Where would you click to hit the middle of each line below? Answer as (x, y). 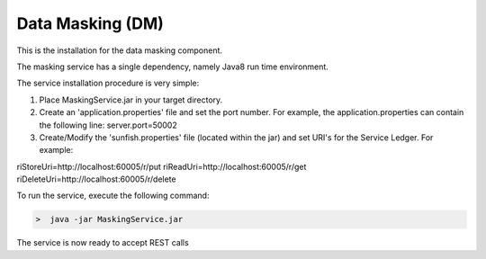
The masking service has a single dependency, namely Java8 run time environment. (172, 67)
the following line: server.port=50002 (108, 125)
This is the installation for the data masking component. (120, 50)
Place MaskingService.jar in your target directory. (131, 100)
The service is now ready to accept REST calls (103, 243)
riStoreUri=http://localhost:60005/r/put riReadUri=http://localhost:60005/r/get (162, 166)
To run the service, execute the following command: (113, 196)
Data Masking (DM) (90, 23)
